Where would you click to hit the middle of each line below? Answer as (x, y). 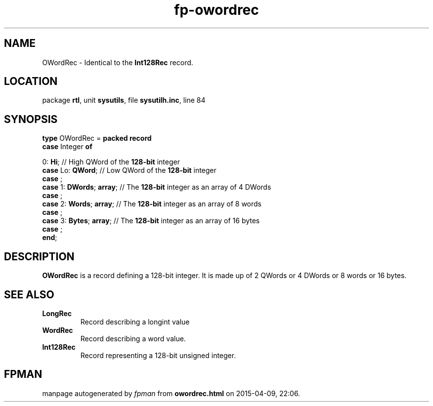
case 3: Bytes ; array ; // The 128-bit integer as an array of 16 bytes (151, 221)
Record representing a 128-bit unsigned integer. (158, 355)
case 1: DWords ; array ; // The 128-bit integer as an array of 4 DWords (157, 187)
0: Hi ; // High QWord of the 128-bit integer (111, 162)
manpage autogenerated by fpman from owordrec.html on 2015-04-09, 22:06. (171, 393)
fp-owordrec (216, 10)
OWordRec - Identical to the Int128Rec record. (118, 62)
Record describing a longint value (135, 322)
